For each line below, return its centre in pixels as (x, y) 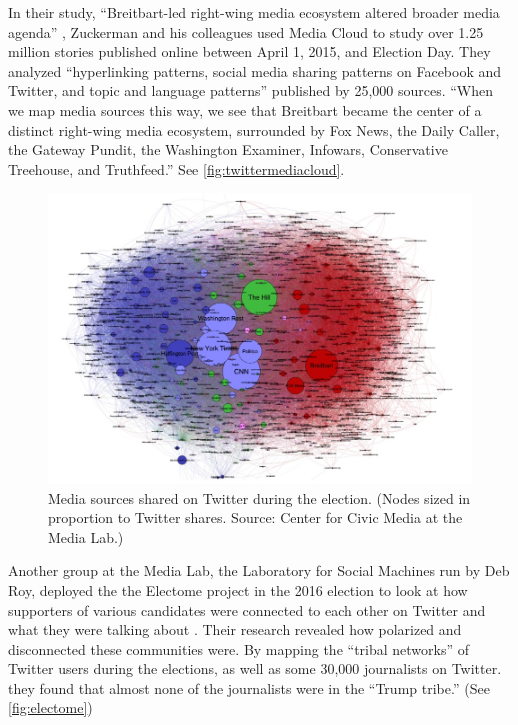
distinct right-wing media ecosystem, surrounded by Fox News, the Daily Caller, (254, 129)
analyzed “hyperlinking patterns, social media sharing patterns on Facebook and (255, 70)
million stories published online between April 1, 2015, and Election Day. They (249, 51)
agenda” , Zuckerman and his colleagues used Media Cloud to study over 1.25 (246, 31)
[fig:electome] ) (50, 707)
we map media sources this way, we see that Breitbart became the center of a (245, 109)
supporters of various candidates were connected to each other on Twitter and (247, 609)
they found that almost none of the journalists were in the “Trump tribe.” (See (249, 687)
